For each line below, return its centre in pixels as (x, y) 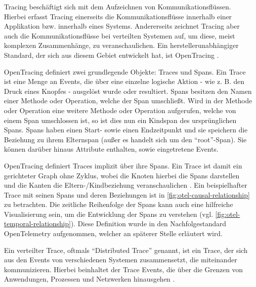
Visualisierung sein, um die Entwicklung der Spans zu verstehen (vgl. (109, 214)
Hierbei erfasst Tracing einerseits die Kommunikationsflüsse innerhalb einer (118, 16)
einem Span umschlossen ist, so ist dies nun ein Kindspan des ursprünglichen (120, 120)
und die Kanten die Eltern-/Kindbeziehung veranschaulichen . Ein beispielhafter (126, 185)
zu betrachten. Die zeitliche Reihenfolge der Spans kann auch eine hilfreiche (119, 204)
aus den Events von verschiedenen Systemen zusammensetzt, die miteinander (121, 260)
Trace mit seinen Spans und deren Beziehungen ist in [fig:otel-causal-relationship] (127, 194)
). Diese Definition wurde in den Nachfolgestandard (149, 224)
